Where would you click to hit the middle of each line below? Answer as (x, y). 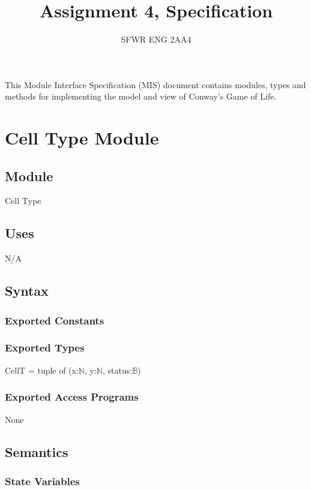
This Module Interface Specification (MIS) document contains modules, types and (155, 84)
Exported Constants (55, 320)
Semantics (37, 451)
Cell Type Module (82, 138)
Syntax (27, 291)
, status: (117, 370)
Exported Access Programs (72, 397)
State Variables (42, 481)
